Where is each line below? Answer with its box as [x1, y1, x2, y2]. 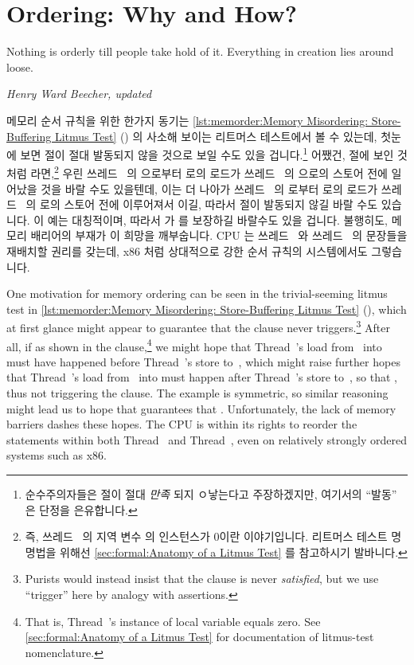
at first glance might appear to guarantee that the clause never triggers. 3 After [6, 317, 390, 335]
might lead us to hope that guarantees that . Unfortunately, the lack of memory [6, 400, 396, 417]
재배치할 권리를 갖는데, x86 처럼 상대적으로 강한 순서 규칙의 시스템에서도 [6, 242, 368, 259]
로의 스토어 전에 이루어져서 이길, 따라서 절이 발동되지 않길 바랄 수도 [40, 196, 378, 213]
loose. [6, 58, 33, 75]
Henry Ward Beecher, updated [6, 85, 152, 102]
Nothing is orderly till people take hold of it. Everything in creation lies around [6, 43, 394, 60]
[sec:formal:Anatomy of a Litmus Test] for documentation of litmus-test [25, 628, 374, 645]
